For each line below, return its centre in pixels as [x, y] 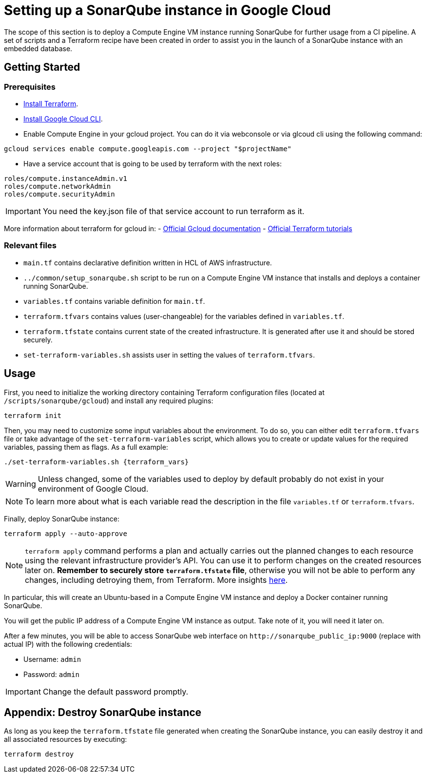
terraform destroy [39, 754]
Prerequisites [30, 87]
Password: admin [51, 674]
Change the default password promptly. [116, 691]
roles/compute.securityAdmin [59, 194]
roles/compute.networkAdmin [58, 186]
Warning [21, 484]
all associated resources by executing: [66, 739]
